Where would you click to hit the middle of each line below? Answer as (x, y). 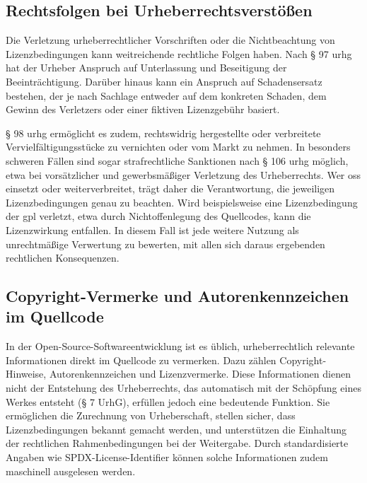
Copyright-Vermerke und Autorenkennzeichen (177, 296)
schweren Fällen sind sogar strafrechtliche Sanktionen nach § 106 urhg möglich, (177, 160)
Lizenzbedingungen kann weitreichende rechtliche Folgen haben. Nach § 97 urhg (179, 53)
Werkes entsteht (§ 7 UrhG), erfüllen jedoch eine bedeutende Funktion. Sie (168, 401)
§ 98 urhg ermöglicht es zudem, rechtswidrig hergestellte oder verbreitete (163, 133)
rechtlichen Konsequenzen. (63, 258)
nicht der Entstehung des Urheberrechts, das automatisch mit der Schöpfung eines (183, 388)
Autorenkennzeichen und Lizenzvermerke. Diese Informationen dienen (200, 374)
